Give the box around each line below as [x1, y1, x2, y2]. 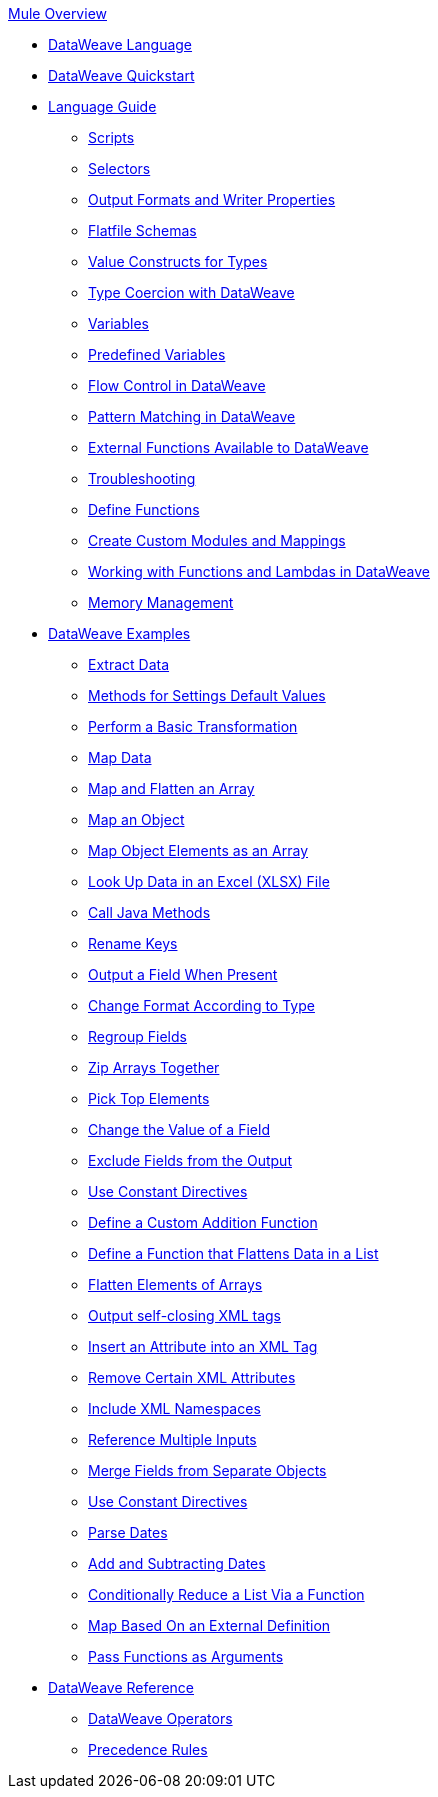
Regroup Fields [88, 1028, 187, 1045]
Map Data [88, 749, 152, 766]
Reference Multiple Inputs [88, 1431, 257, 1448]
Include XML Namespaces [88, 1400, 261, 1417]
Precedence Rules [88, 1741, 208, 1758]
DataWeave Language [48, 36, 193, 53]
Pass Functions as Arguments [88, 1648, 284, 1665]
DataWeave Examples [48, 625, 191, 642]
